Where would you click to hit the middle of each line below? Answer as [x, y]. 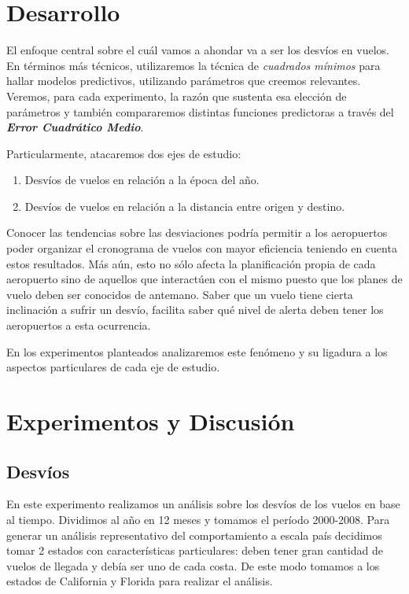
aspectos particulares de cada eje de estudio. [113, 367]
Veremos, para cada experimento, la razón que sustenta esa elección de [177, 96]
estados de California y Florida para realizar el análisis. [140, 581]
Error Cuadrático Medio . [75, 127]
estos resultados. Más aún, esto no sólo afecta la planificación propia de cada [191, 263]
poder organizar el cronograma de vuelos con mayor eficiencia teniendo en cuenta [202, 248]
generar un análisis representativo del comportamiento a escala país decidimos [194, 535]
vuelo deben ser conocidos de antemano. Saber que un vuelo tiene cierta [180, 294]
